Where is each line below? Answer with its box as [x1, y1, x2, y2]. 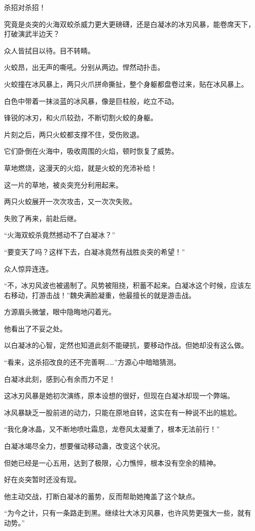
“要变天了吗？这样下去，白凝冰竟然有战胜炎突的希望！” [4, 246, 185, 257]
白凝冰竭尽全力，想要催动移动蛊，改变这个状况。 [4, 441, 164, 451]
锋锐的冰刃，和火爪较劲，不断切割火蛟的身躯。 [4, 112, 157, 123]
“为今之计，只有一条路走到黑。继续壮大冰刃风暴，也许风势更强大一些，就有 [4, 508, 252, 518]
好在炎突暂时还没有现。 [4, 474, 81, 485]
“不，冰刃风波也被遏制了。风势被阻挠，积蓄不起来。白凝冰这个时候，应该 [4, 280, 245, 290]
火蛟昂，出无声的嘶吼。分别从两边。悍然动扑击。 [4, 62, 164, 72]
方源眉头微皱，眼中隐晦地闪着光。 [4, 306, 116, 317]
